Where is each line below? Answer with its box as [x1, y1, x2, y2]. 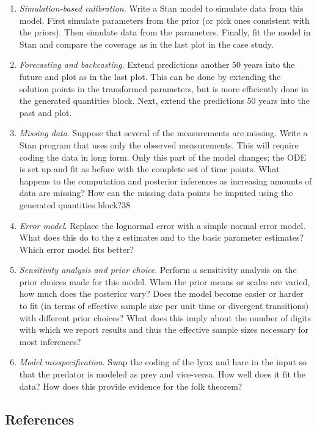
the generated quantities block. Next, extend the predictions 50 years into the [19, 94, 310, 107]
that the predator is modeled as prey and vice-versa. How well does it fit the [19, 368, 306, 381]
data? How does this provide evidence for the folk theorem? [19, 379, 242, 392]
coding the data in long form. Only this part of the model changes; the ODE [19, 150, 307, 163]
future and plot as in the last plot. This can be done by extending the [19, 70, 281, 82]
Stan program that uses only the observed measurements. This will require [19, 138, 299, 151]
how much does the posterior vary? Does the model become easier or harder [19, 287, 304, 300]
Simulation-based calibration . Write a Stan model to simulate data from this [19, 2, 304, 14]
